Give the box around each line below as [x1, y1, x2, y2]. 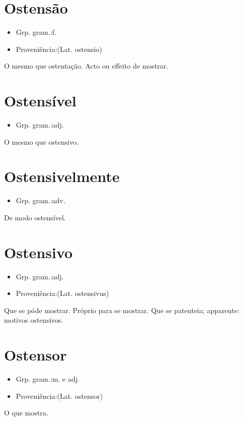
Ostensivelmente [4, 166, 120, 187]
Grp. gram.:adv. [16, 195, 66, 206]
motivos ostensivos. [4, 315, 63, 325]
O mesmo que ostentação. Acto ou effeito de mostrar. [4, 61, 168, 71]
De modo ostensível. [4, 212, 66, 222]
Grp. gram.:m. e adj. [16, 374, 80, 384]
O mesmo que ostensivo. [4, 136, 79, 147]
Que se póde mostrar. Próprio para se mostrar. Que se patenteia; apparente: [4, 305, 239, 315]
